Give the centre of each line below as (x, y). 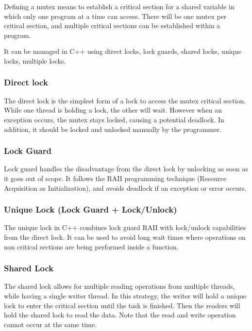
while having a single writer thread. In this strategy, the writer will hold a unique (125, 295)
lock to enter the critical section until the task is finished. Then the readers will (122, 305)
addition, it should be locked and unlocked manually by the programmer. (113, 129)
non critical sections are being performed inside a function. (91, 246)
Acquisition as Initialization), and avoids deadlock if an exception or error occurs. (125, 188)
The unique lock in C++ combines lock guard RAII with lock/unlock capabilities (125, 227)
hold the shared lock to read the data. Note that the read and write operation (120, 315)
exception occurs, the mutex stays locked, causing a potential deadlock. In (114, 119)
